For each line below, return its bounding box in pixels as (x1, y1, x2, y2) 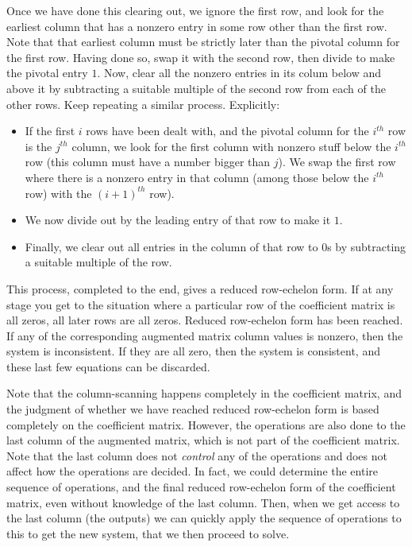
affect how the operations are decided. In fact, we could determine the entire (6, 463, 379, 479)
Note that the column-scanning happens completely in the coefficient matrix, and (6, 385, 402, 402)
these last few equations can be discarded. (6, 358, 210, 374)
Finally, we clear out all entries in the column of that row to (25, 238, 318, 254)
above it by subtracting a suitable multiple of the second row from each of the (6, 80, 386, 96)
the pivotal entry (6, 64, 88, 81)
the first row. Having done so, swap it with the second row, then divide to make (6, 48, 395, 65)
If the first (25, 122, 75, 139)
